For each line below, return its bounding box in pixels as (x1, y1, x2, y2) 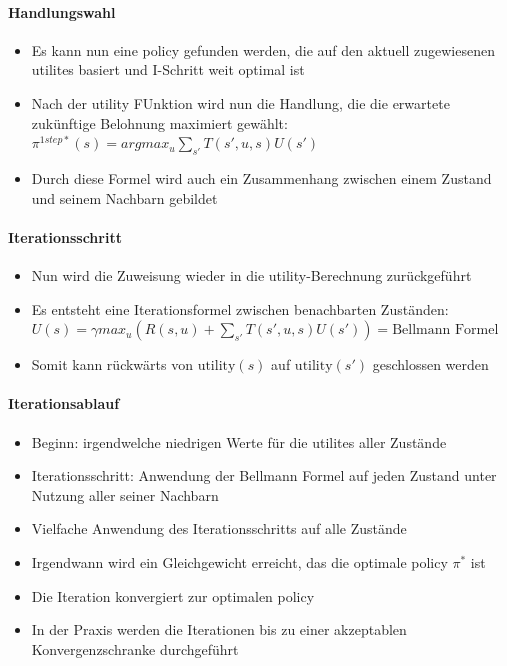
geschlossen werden (372, 354, 489, 375)
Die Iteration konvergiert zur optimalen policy (31, 585, 315, 606)
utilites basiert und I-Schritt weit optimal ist (31, 59, 305, 80)
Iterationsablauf (8, 393, 120, 414)
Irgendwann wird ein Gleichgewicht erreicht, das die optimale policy (31, 551, 448, 572)
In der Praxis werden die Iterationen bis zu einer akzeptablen (31, 619, 407, 640)
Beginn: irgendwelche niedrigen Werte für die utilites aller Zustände (31, 431, 447, 452)
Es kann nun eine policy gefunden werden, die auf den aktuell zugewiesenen (31, 39, 495, 60)
